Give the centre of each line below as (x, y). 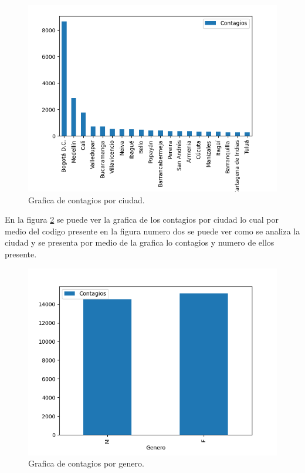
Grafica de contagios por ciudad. (87, 199)
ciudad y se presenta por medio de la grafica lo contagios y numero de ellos (140, 242)
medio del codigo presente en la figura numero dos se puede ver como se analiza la (152, 231)
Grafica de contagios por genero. (86, 463)
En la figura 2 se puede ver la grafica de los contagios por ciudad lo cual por (142, 219)
